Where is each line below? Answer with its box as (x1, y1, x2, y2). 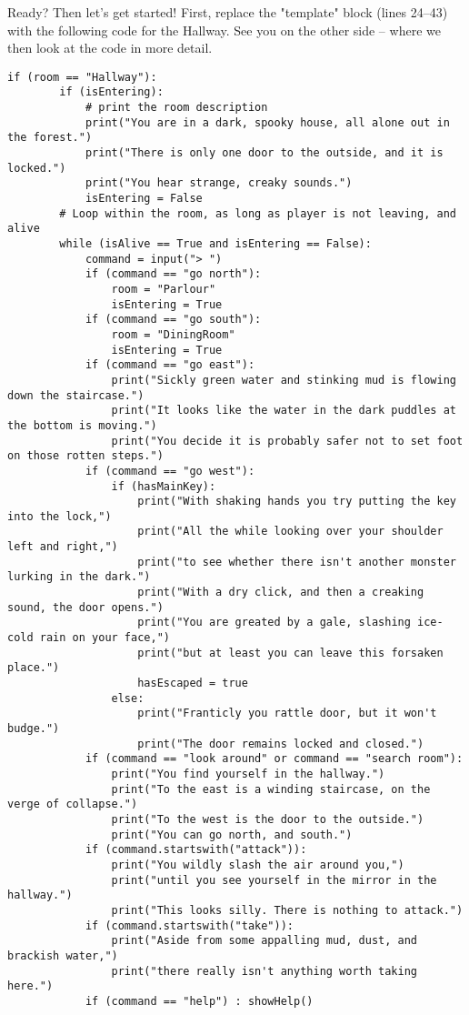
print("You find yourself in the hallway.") (111, 767, 385, 780)
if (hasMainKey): (111, 479, 216, 493)
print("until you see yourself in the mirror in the (111, 873, 437, 887)
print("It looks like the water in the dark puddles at (111, 404, 456, 417)
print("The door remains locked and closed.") (137, 737, 424, 750)
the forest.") (7, 131, 93, 145)
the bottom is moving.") (7, 418, 157, 432)
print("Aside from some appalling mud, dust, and (111, 934, 418, 948)
